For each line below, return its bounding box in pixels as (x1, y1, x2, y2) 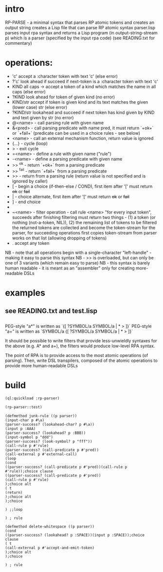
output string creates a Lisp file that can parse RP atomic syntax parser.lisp (5, 24, 156, 30)
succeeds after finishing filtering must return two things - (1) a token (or (12, 214, 156, 220)
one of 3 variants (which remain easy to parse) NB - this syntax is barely (5, 260, 150, 266)
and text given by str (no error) (12, 114, 74, 120)
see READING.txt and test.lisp (5, 306, 97, 315)
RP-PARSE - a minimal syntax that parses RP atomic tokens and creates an (5, 19, 155, 25)
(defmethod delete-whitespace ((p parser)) (5, 524, 95, 529)
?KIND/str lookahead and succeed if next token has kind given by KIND (12, 109, 155, 115)
